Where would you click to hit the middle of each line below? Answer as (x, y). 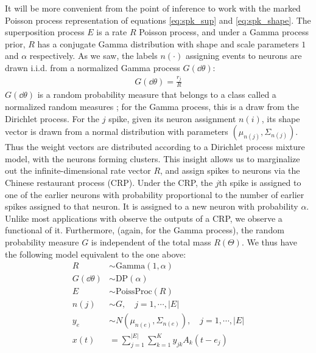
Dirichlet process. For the (52, 118)
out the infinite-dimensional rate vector (78, 170)
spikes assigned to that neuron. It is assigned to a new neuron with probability (152, 206)
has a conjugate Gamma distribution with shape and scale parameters (168, 43)
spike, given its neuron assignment (172, 118)
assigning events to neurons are (244, 56)
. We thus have (269, 242)
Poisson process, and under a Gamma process (224, 32)
